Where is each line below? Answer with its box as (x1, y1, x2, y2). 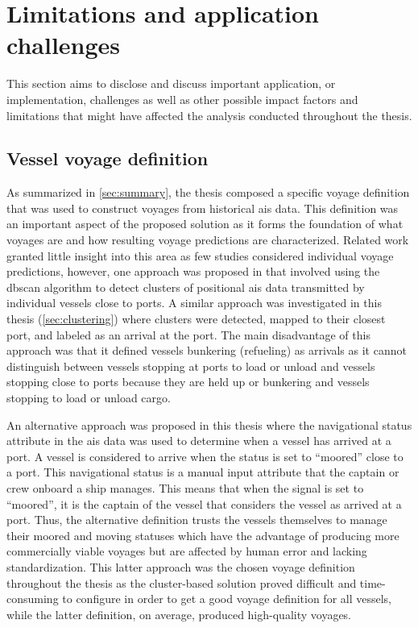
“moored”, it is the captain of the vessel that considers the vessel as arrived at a (6, 495, 402, 512)
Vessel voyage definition (6, 146, 209, 171)
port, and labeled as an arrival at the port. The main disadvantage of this (6, 326, 370, 343)
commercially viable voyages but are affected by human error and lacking (6, 543, 367, 559)
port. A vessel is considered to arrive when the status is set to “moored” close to (6, 447, 404, 464)
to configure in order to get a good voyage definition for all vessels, (62, 590, 392, 607)
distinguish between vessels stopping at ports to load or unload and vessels (6, 357, 375, 374)
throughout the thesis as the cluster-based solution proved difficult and (6, 574, 357, 591)
